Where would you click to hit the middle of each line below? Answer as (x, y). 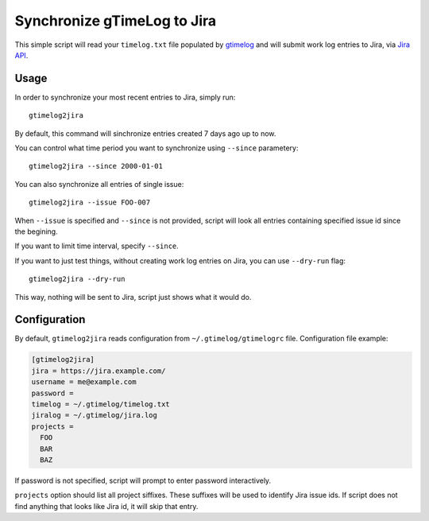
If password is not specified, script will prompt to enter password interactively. (143, 480)
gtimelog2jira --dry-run (77, 279)
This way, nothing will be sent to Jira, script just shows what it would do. (133, 297)
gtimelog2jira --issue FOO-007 (90, 202)
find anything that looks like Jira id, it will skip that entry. (106, 506)
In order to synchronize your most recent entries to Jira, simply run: (125, 97)
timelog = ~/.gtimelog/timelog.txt (100, 404)
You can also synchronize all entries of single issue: (99, 184)
